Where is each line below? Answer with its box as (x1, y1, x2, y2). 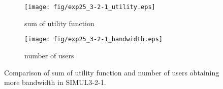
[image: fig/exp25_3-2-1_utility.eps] (24, 4, 155, 11)
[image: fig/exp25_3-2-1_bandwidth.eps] (24, 36, 163, 43)
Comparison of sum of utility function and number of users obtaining (4, 67, 219, 77)
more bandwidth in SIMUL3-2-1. (4, 77, 106, 87)
